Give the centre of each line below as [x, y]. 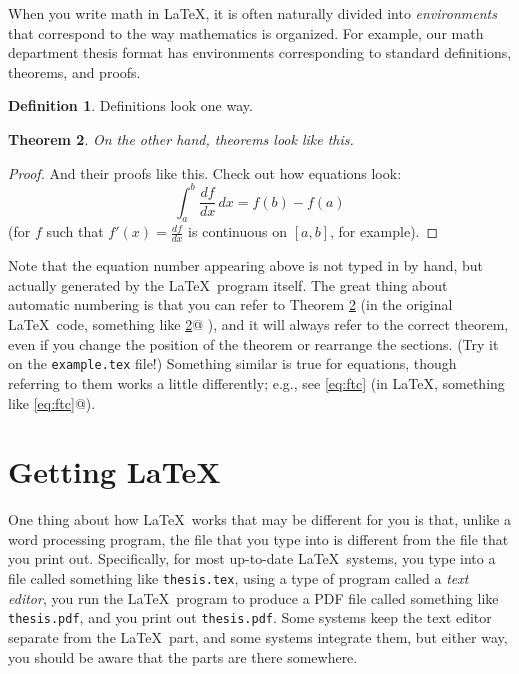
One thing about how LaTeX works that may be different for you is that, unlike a [259, 519]
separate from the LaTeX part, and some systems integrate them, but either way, [258, 636]
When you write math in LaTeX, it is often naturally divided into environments [252, 13]
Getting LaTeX [114, 471]
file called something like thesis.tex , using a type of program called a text [238, 578]
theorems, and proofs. [74, 71]
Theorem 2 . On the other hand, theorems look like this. [181, 138]
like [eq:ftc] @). [52, 402]
